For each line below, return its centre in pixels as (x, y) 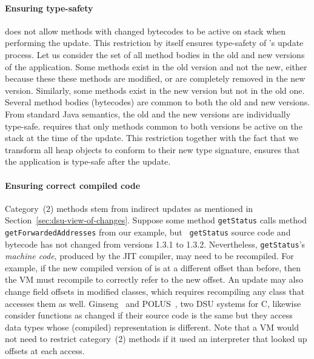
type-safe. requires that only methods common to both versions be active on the (154, 126)
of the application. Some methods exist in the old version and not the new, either (156, 66)
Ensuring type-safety (49, 8)
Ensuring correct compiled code (73, 185)
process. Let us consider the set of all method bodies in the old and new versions (155, 54)
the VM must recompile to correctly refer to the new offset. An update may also (154, 279)
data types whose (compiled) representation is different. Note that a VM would (152, 327)
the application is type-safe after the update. (88, 161)
